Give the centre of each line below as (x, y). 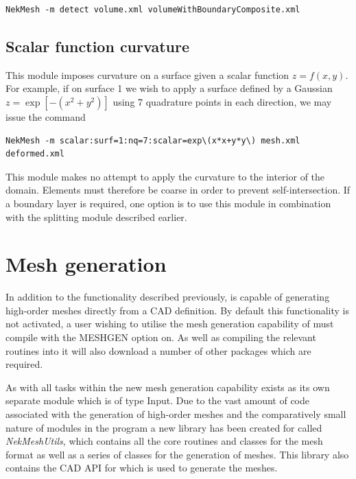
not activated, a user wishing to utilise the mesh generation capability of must (170, 324)
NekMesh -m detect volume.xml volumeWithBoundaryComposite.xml (153, 10)
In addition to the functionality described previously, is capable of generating (168, 297)
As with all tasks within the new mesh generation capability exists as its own (168, 387)
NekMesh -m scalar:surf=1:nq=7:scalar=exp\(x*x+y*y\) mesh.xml (153, 140)
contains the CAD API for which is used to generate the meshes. (142, 468)
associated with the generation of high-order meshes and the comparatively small (176, 414)
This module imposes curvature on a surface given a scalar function (147, 74)
